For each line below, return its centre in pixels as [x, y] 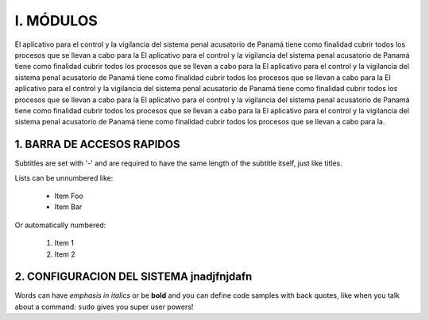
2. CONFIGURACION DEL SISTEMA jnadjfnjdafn [133, 277]
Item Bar [68, 207]
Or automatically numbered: [60, 225]
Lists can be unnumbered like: [64, 177]
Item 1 [64, 243]
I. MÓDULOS [56, 21]
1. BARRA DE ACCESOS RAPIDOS [97, 145]
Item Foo [69, 196]
